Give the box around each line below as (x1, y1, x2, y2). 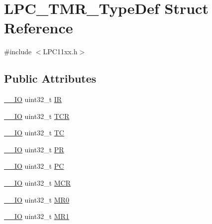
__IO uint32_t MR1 (4, 211, 69, 222)
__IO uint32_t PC (4, 161, 64, 171)
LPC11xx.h (43, 46, 78, 57)
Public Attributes (4, 71, 97, 86)
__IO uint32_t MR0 (4, 194, 69, 205)
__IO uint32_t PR (4, 144, 64, 154)
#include (4, 46, 32, 57)
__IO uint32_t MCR (4, 178, 71, 188)
